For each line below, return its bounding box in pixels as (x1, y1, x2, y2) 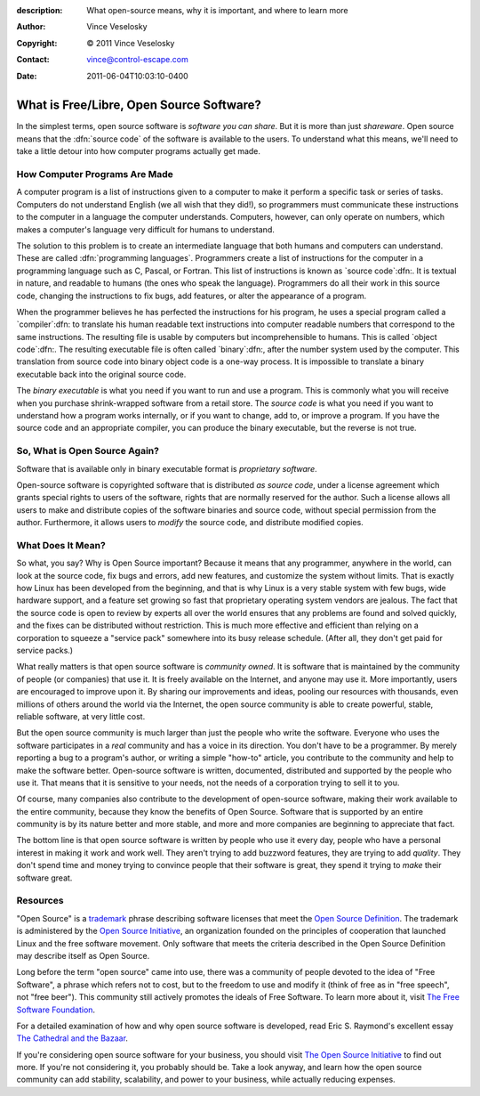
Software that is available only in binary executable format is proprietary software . (16, 463, 317, 474)
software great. (16, 873, 73, 883)
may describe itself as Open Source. (16, 950, 150, 961)
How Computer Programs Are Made (16, 168, 173, 181)
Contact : (16, 54, 51, 65)
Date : (16, 70, 37, 81)
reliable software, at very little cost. (16, 710, 146, 721)
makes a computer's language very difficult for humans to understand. (16, 223, 275, 235)
